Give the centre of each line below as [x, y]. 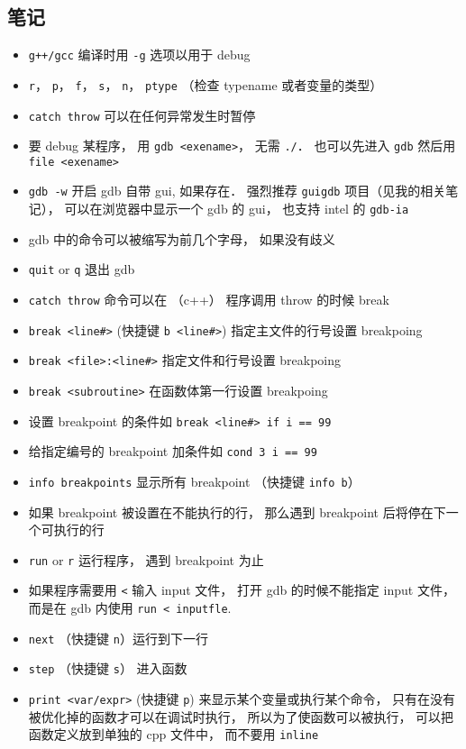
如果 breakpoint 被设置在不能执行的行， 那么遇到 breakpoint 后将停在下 [237, 512]
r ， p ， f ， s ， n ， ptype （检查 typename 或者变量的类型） [206, 84]
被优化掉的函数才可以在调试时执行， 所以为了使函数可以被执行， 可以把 [241, 716]
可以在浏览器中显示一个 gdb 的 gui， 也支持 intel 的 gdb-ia [237, 209]
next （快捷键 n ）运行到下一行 [118, 638]
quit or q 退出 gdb [82, 269]
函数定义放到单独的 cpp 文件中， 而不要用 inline [174, 734]
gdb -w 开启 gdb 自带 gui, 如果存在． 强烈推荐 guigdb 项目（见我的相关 [237, 191]
